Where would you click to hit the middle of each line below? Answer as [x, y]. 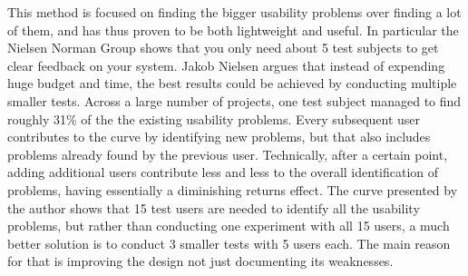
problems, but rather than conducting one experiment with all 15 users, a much [229, 226]
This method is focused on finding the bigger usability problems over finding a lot [234, 12]
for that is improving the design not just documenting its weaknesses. [200, 261]
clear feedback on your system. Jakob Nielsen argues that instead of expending [226, 65]
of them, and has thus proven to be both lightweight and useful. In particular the [233, 30]
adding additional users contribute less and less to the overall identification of [223, 172]
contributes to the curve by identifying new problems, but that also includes [219, 137]
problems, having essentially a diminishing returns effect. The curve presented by [233, 189]
